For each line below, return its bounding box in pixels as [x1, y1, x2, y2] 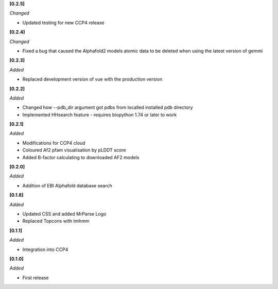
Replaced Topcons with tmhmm [22, 218, 90, 224]
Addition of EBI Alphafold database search [22, 182, 113, 188]
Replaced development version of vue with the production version [22, 76, 162, 82]
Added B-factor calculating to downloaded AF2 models [22, 154, 140, 160]
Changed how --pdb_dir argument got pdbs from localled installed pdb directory [22, 104, 193, 110]
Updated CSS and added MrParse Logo [22, 210, 107, 217]
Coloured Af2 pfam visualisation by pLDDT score [22, 147, 126, 153]
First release [22, 275, 49, 281]
